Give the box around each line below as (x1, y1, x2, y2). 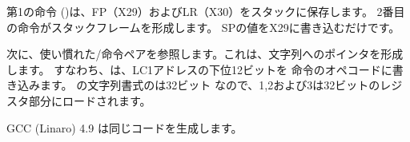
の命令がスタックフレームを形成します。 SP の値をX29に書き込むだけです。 (6, 18, 400, 35)
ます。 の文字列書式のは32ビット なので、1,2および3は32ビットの (39, 77, 380, 93)
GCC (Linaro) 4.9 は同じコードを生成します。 (6, 119, 243, 136)
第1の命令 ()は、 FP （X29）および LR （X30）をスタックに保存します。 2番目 (6, 3, 405, 19)
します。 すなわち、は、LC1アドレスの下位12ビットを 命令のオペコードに (6, 61, 392, 77)
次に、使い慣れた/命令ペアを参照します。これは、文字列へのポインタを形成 (6, 45, 404, 62)
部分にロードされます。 (28, 92, 151, 108)
